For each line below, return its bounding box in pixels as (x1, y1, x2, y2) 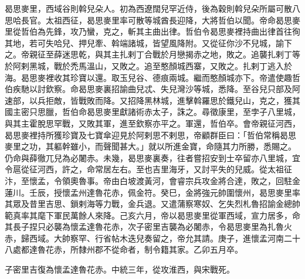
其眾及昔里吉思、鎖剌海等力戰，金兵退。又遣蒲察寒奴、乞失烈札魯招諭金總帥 (5, 198, 300, 210)
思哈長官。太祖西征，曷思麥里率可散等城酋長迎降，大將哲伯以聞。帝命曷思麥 (5, 13, 300, 26)
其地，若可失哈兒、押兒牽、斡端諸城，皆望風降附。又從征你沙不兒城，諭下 (5, 36, 292, 49)
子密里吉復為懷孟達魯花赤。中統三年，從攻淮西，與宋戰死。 (5, 263, 235, 275)
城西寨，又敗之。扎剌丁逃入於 (177, 59, 292, 72)
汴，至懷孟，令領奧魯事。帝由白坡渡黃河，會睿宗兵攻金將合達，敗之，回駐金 (5, 174, 300, 186)
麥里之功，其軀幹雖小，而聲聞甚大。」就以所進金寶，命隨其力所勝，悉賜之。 (5, 140, 296, 152)
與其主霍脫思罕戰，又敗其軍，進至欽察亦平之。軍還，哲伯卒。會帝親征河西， (5, 117, 300, 129)
